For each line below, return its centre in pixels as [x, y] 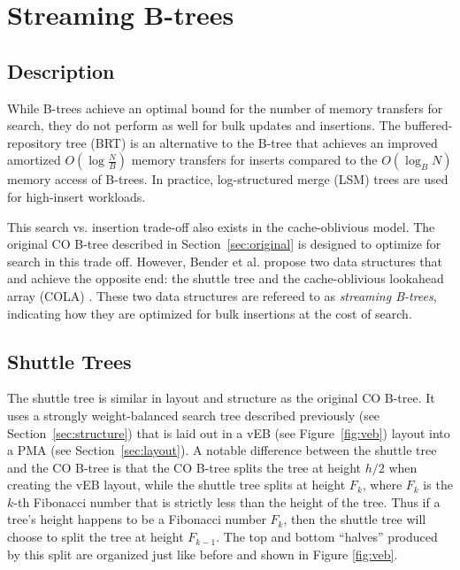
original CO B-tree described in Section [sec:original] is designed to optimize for [224, 244]
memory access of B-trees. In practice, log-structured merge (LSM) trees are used [228, 179]
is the [438, 485]
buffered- [429, 125]
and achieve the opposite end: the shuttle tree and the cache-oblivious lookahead [226, 278]
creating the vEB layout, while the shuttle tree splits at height [176, 485]
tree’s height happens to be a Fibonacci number [137, 519]
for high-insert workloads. [77, 196]
